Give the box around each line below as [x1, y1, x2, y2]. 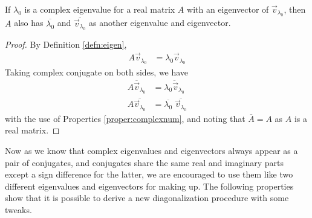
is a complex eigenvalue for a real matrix [24, 3, 175, 15]
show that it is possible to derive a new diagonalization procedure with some [5, 191, 289, 204]
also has [14, 16, 44, 29]
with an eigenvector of [187, 3, 269, 15]
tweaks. [5, 204, 32, 216]
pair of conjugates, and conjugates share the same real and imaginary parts [5, 156, 284, 168]
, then [284, 3, 306, 15]
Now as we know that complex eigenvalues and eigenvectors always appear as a [5, 144, 298, 157]
